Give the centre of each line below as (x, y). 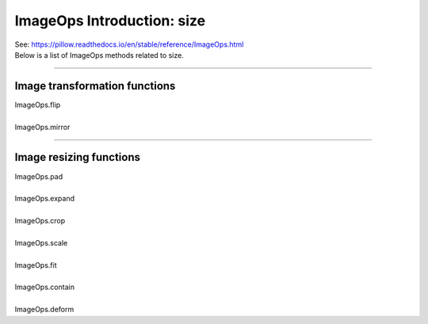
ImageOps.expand (45, 199)
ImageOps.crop (40, 221)
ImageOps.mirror (42, 127)
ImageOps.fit (36, 265)
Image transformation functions (95, 86)
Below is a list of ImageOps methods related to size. (99, 55)
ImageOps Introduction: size (110, 21)
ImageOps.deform (44, 310)
